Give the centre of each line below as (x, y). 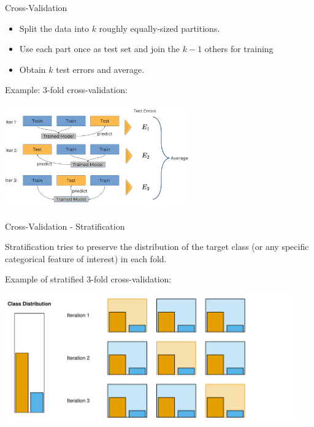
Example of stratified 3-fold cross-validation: (88, 279)
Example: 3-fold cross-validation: (66, 90)
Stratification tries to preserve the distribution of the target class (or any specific (157, 247)
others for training (239, 49)
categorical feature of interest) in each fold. (86, 258)
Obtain (33, 69)
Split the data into (54, 28)
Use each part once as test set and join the (100, 49)
